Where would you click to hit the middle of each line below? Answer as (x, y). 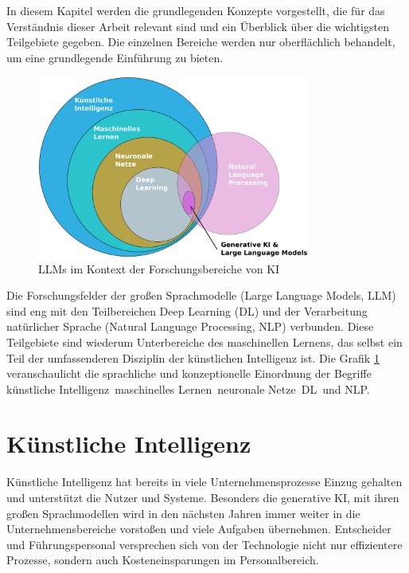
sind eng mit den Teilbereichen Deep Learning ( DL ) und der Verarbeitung (187, 310)
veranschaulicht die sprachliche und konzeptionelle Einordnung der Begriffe (189, 373)
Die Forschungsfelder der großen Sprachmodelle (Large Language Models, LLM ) (201, 295)
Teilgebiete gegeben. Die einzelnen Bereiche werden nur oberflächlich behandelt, (201, 42)
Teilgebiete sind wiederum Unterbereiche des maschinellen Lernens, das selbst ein (204, 341)
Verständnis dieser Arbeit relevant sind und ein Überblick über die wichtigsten (198, 26)
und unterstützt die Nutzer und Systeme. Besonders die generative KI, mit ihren (203, 497)
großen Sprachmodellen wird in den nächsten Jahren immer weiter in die (183, 513)
